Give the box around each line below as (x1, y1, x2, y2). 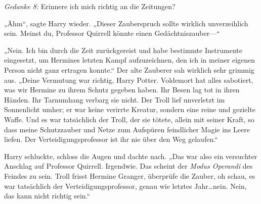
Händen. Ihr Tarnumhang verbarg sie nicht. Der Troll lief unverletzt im (4, 94, 225, 105)
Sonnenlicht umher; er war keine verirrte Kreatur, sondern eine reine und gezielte (4, 104, 256, 115)
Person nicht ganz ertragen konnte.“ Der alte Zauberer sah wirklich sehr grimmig (4, 64, 254, 75)
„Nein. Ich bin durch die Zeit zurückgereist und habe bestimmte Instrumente (4, 44, 242, 55)
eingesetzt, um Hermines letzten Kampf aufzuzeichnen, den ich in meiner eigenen (4, 55, 255, 65)
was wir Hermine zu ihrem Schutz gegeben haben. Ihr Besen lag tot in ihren (4, 84, 240, 95)
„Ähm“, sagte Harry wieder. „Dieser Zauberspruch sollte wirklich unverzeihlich (4, 18, 248, 28)
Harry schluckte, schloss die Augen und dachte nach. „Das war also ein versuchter (4, 150, 257, 161)
